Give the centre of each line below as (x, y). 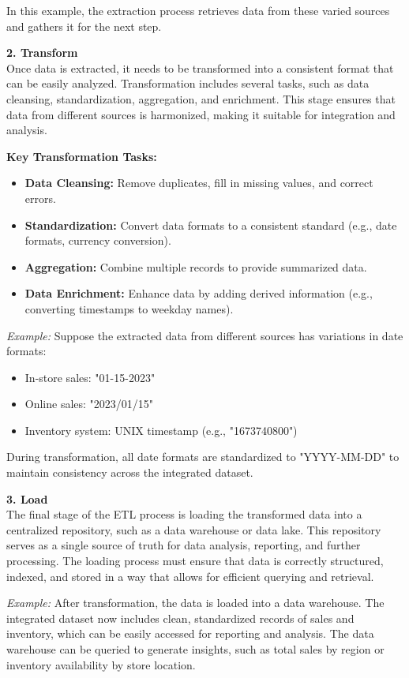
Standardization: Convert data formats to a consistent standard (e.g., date (211, 225)
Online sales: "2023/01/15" (89, 404)
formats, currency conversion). (98, 240)
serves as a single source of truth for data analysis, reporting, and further (184, 545)
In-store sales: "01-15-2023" (90, 377)
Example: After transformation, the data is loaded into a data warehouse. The (195, 603)
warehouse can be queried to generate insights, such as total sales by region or (195, 649)
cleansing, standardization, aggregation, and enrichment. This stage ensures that (201, 98)
